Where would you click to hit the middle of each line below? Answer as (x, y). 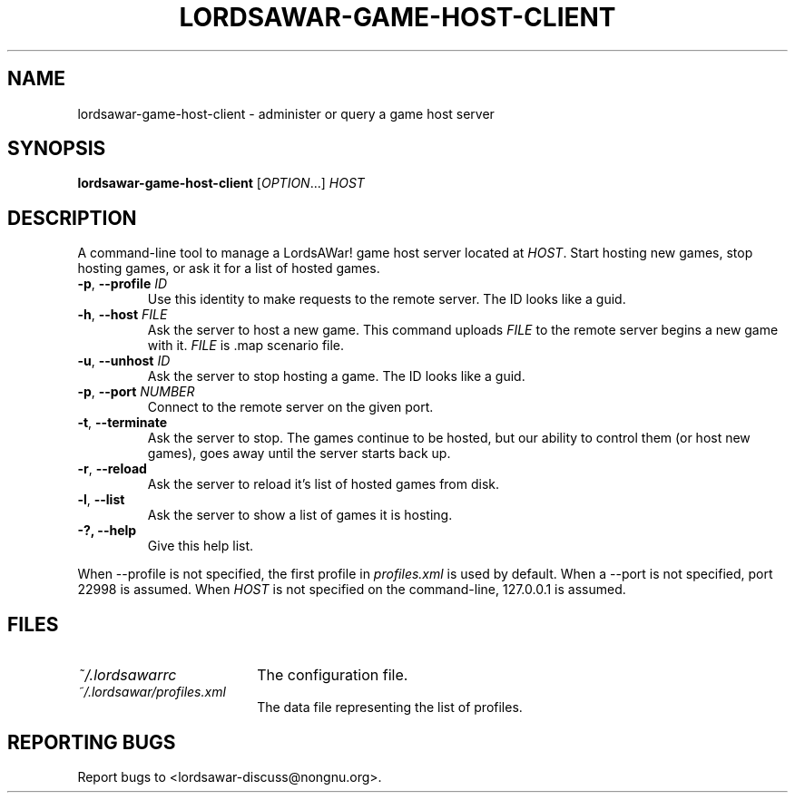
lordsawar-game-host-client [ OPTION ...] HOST (221, 183)
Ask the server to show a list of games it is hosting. (300, 515)
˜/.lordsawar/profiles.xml (152, 692)
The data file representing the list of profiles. (390, 707)
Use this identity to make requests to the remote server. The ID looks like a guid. (387, 299)
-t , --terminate (123, 423)
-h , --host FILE (123, 315)
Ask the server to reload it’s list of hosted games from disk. (324, 484)
